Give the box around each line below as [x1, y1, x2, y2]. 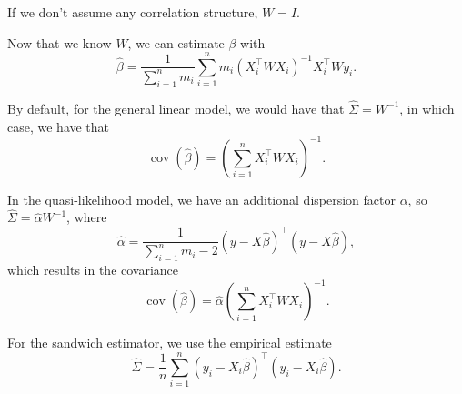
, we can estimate [127, 33, 225, 52]
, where [66, 207, 107, 227]
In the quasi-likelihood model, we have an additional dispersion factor [7, 189, 396, 208]
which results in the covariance [7, 260, 179, 279]
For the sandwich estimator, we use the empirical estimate [7, 333, 332, 352]
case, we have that [7, 116, 110, 136]
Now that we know [7, 33, 112, 52]
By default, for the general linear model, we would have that [7, 98, 345, 117]
